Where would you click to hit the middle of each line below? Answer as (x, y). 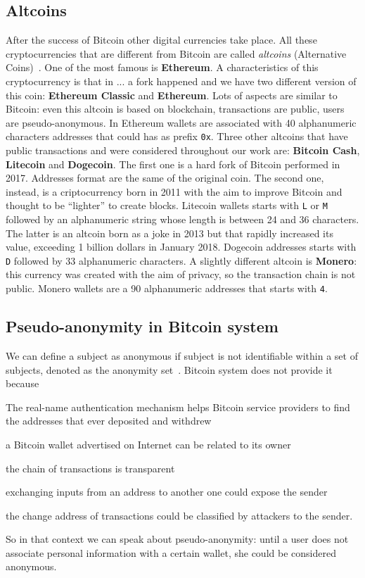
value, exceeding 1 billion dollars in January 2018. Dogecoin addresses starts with (181, 247)
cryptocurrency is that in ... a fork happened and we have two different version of (181, 81)
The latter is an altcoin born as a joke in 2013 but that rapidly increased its (169, 233)
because (23, 383)
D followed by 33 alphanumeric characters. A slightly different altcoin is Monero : (181, 260)
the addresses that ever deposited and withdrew (109, 421)
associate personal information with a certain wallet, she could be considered (171, 552)
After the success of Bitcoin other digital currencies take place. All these (161, 40)
